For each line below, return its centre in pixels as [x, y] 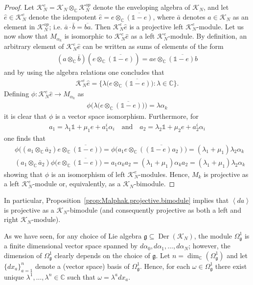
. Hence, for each [165, 266]
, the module [213, 235]
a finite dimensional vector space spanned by [71, 246]
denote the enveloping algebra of [142, 7]
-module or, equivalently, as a [77, 184]
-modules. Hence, [164, 174]
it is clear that [25, 116]
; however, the [209, 246]
